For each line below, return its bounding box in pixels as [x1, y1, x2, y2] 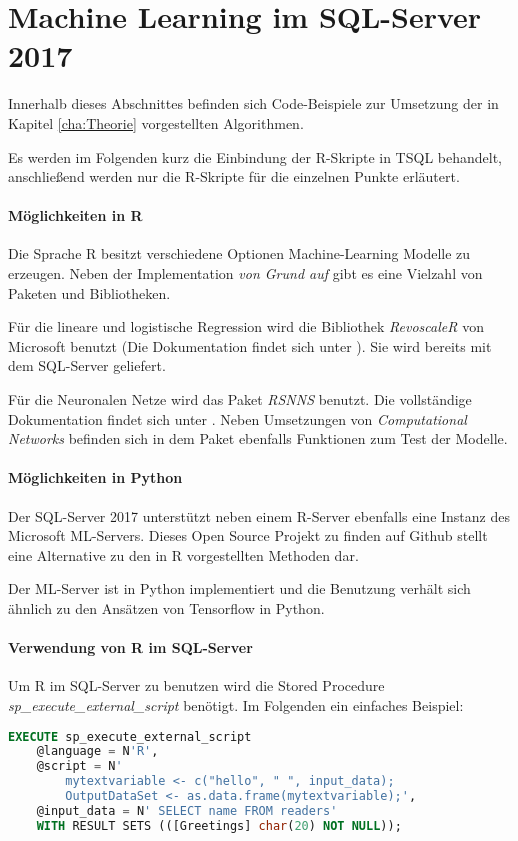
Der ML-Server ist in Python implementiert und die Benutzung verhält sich [8, 578, 471, 599]
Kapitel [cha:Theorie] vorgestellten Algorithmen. [8, 112, 304, 133]
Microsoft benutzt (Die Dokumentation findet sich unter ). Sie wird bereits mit [8, 335, 492, 356]
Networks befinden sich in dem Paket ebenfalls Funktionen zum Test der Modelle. [8, 428, 508, 449]
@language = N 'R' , [36, 744, 159, 759]
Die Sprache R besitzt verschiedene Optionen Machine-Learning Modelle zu [8, 243, 471, 264]
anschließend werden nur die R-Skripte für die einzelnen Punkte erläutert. [8, 166, 460, 187]
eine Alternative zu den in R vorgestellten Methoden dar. [8, 544, 359, 565]
